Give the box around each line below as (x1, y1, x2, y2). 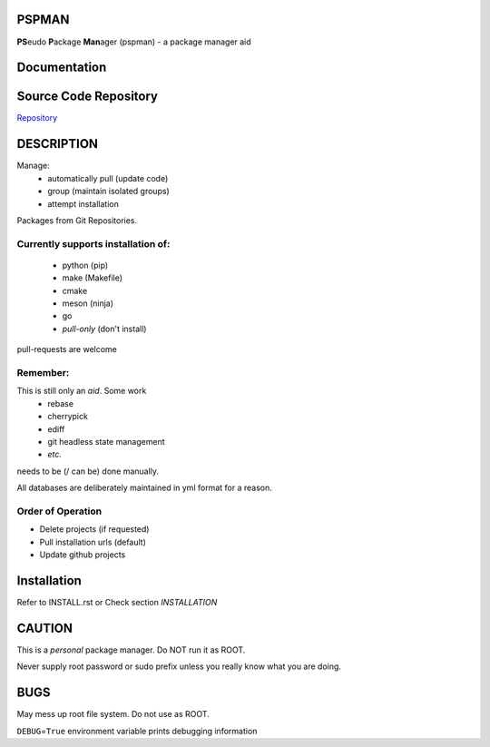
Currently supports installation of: (16, 237, 171, 250)
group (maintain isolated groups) (47, 186, 170, 197)
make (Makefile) (62, 272, 122, 283)
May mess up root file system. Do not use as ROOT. (16, 709, 211, 720)
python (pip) (62, 260, 109, 270)
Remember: (16, 366, 70, 378)
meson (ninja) (62, 298, 113, 309)
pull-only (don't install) (62, 323, 147, 334)
